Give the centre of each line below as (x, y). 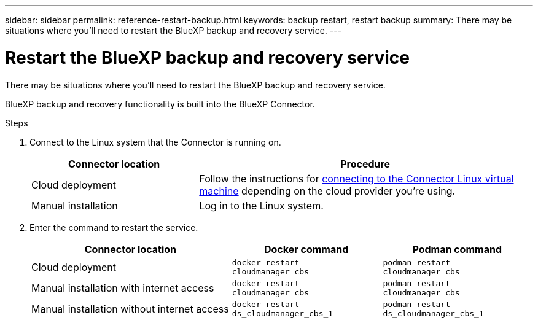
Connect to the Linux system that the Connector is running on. (155, 142)
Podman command (457, 249)
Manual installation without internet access (130, 309)
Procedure (365, 164)
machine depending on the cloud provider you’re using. (327, 191)
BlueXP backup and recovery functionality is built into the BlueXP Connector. (160, 104)
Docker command (306, 249)
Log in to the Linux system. (261, 205)
